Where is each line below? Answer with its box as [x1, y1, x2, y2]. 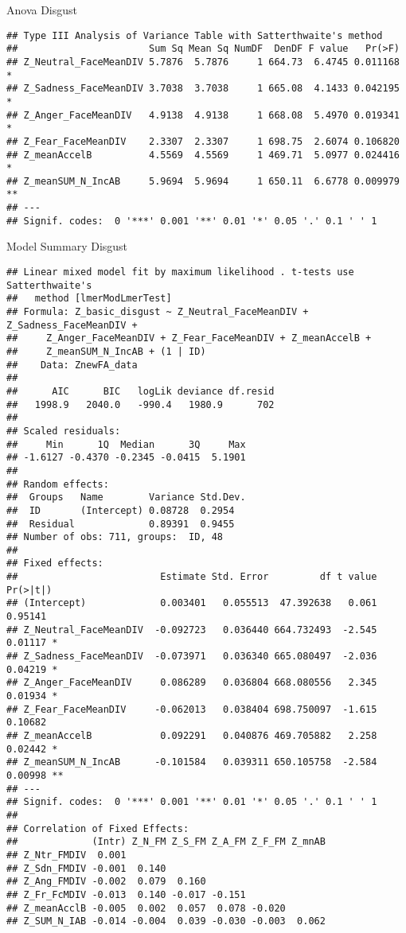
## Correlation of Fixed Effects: [6, 822, 189, 834]
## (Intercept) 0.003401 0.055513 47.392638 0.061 [6, 597, 377, 609]
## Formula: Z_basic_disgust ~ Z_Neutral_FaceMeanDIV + [6, 306, 309, 317]
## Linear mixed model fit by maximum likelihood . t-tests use [6, 266, 354, 278]
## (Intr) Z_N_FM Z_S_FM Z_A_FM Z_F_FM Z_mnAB [6, 836, 326, 848]
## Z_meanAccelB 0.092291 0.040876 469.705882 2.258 [6, 730, 377, 741]
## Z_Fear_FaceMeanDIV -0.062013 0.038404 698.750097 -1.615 [6, 703, 377, 715]
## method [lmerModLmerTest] [6, 293, 172, 305]
